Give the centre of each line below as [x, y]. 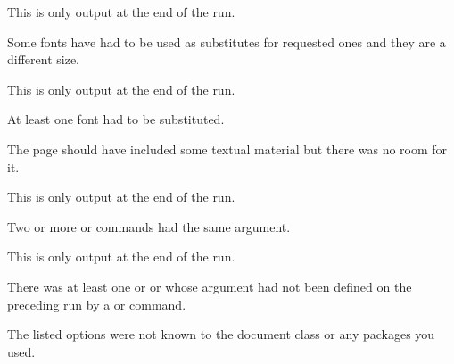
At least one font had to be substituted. [116, 119]
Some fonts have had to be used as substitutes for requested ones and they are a [227, 41]
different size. [43, 59]
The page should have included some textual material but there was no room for [227, 149]
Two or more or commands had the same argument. [149, 226]
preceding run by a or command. [97, 304]
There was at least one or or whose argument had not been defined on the [210, 286]
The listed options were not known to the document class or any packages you [221, 334]
